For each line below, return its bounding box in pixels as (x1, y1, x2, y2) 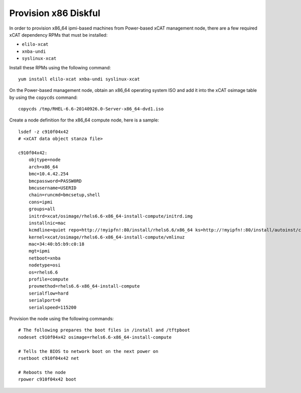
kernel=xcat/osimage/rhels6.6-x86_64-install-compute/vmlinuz (28, 234, 185, 240)
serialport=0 (28, 298, 61, 303)
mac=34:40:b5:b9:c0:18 (28, 241, 85, 247)
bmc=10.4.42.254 (28, 171, 69, 177)
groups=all (28, 206, 56, 212)
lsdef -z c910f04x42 (18, 128, 69, 135)
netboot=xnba (28, 255, 61, 261)
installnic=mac (28, 220, 66, 226)
